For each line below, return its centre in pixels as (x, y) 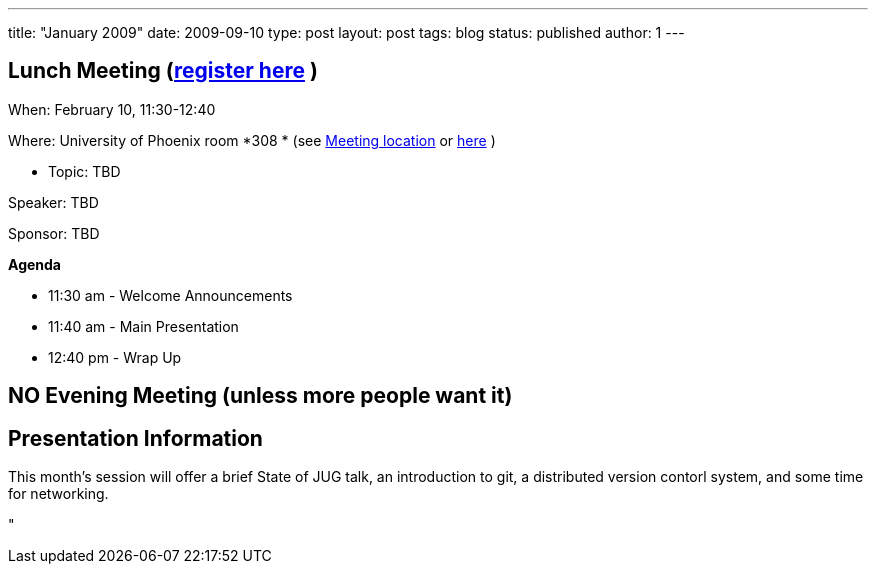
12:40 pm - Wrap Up (115, 357)
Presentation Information (135, 438)
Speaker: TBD (53, 202)
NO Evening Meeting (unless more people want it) (260, 396)
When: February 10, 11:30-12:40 (112, 109)
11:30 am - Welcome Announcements (170, 295)
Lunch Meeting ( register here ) (163, 71)
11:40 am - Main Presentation (143, 326)
